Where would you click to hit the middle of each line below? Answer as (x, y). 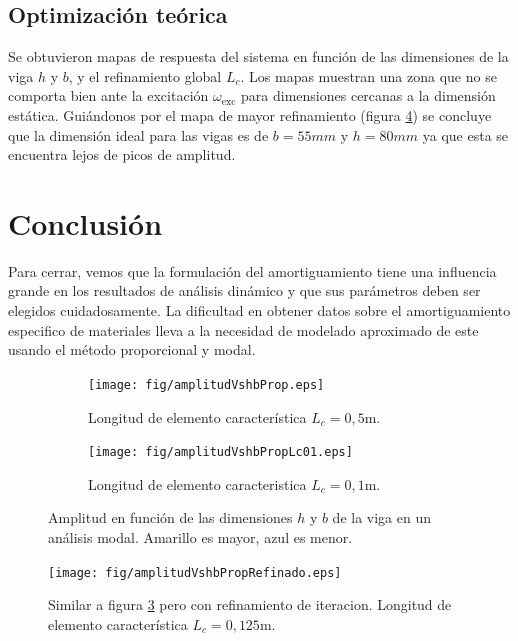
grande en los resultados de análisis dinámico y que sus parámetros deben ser (244, 290)
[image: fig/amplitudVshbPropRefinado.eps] (195, 572)
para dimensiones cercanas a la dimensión (368, 95)
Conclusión (85, 222)
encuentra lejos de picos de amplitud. (122, 154)
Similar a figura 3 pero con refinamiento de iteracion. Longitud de (250, 604)
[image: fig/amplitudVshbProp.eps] (206, 384)
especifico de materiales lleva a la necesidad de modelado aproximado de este (243, 329)
